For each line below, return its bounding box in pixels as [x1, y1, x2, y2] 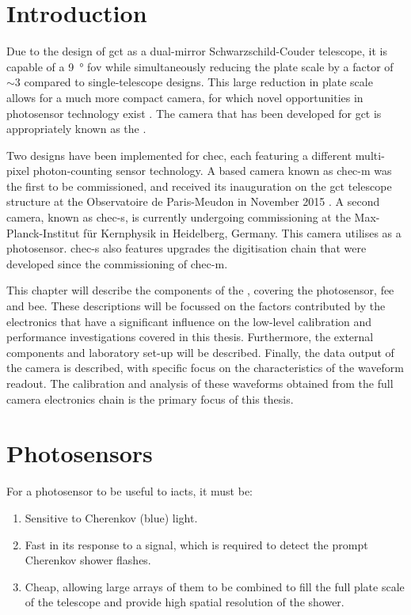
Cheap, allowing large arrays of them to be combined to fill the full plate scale [25, 578, 405, 594]
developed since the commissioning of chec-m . [6, 255, 228, 271]
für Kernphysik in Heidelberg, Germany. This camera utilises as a [83, 224, 401, 241]
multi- [355, 146, 385, 163]
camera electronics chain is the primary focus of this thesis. [6, 390, 294, 407]
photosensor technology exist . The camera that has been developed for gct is [6, 104, 382, 121]
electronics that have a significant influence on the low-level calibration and [6, 313, 372, 329]
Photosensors [6, 437, 153, 469]
